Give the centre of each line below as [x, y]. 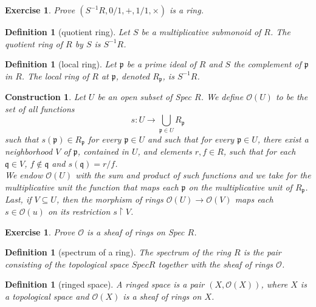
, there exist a [283, 139]
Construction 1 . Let [45, 97]
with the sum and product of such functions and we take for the [193, 175]
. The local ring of [55, 76]
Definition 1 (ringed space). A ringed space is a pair [105, 284]
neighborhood [29, 151]
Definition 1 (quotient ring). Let [67, 32]
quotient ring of [34, 43]
